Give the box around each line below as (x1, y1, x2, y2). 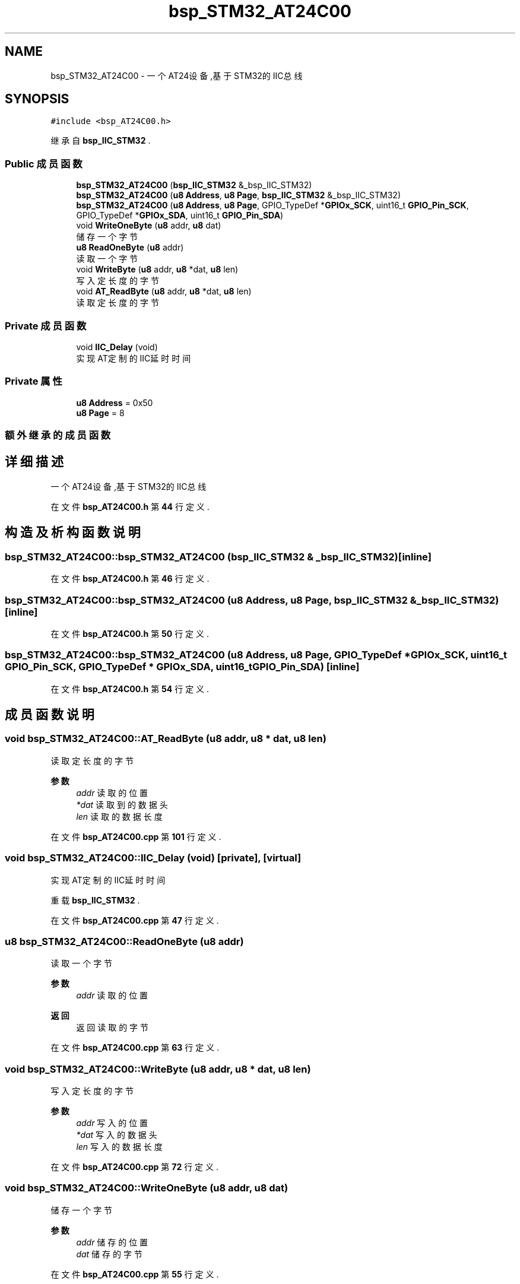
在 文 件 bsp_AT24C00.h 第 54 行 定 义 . (50, 683, 210, 694)
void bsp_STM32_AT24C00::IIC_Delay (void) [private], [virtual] (5, 852, 302, 864)
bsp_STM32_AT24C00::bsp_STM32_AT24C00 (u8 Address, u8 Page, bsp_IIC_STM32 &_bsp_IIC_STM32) (5, 594, 499, 606)
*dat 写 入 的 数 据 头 (76, 1130, 157, 1140)
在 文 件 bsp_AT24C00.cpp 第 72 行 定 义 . (50, 1162, 219, 1172)
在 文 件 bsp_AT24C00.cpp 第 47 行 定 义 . (50, 915, 219, 925)
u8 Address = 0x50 (76, 397, 153, 408)
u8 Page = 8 (76, 407, 125, 418)
